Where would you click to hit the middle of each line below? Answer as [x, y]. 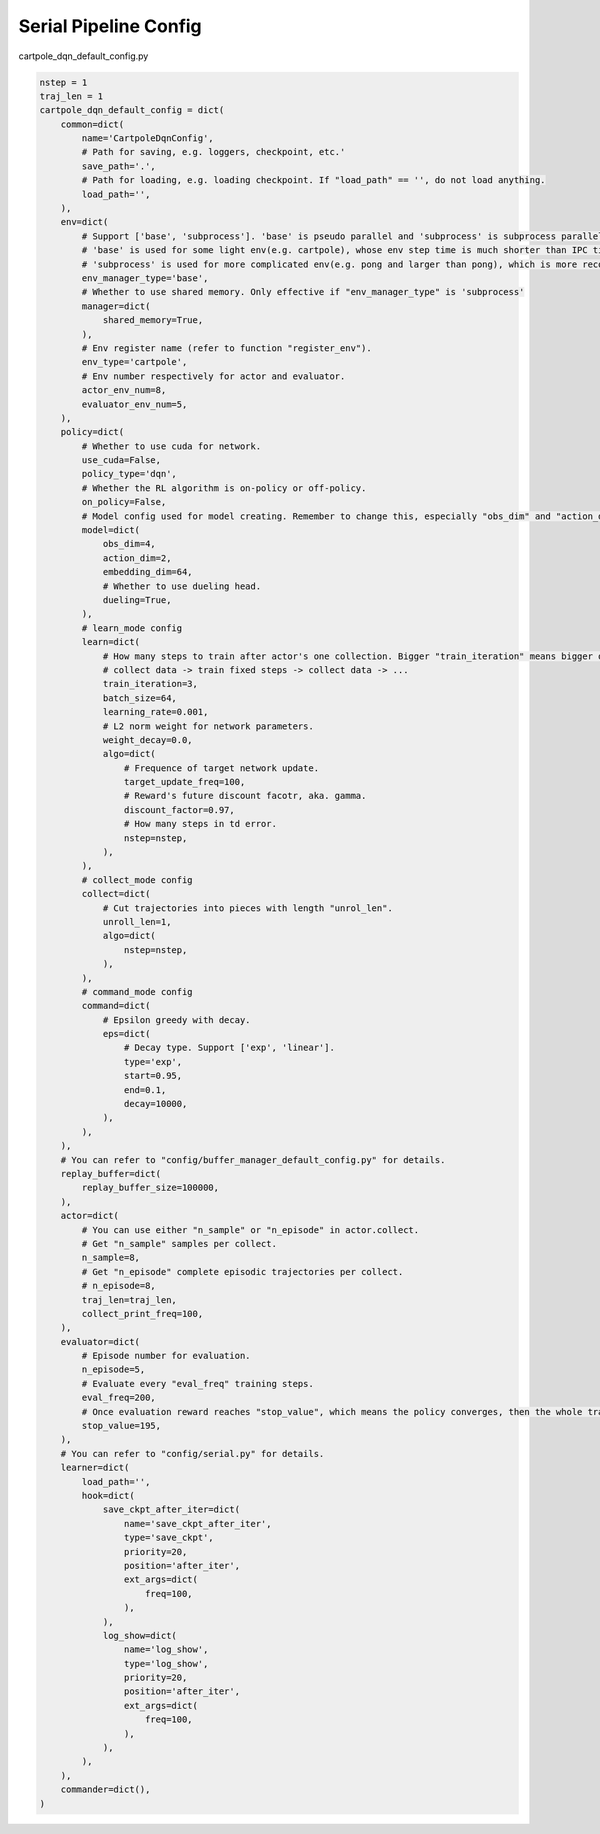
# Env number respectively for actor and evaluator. [213, 376]
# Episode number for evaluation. [166, 1356]
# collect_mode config [137, 879]
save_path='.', [119, 166]
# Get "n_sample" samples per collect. [179, 1243]
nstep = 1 [63, 82]
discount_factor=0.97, [179, 809]
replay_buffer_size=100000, [150, 1188]
